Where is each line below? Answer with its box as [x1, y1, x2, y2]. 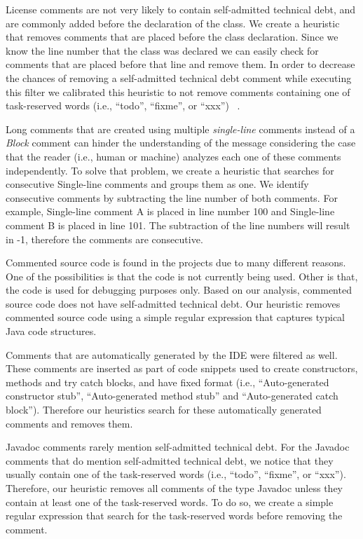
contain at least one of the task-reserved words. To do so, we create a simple [6, 494, 334, 509]
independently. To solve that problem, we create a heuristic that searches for [6, 163, 334, 177]
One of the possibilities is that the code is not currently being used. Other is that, [6, 268, 358, 283]
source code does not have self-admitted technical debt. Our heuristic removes [6, 296, 341, 311]
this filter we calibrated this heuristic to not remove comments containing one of [6, 84, 350, 99]
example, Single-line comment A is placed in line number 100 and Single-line [6, 204, 335, 219]
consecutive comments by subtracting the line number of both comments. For [6, 190, 338, 205]
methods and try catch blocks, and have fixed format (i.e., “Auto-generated [6, 374, 329, 389]
